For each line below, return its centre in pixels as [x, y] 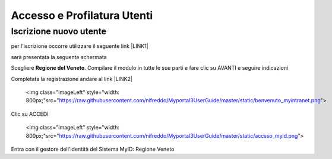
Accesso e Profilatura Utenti [82, 15]
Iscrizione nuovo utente [59, 31]
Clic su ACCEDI [30, 114]
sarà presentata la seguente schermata [59, 57]
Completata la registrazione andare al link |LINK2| [72, 79]
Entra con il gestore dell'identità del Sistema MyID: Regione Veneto [93, 149]
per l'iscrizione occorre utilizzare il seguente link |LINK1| [80, 46]
